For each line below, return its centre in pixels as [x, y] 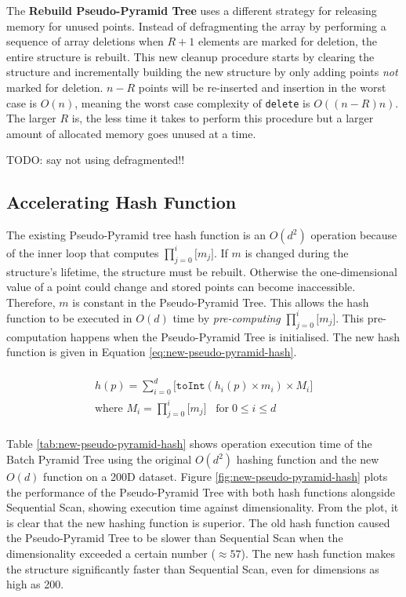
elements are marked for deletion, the [288, 41]
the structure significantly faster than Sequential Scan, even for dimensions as [193, 568]
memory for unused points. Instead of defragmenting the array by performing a [196, 25]
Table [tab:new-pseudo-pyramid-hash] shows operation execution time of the [189, 444]
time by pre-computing [227, 317]
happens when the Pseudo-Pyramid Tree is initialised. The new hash [235, 336]
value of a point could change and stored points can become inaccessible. [181, 287]
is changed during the [297, 252]
